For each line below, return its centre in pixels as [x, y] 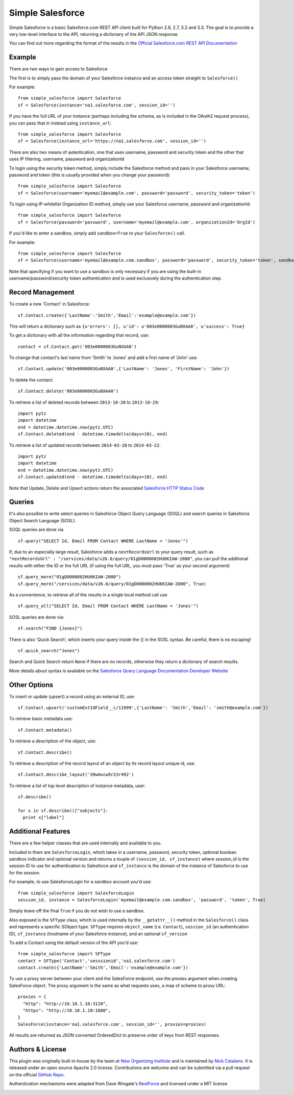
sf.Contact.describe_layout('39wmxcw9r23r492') [76, 775]
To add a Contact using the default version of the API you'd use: [74, 942]
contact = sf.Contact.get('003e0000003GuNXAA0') [77, 346]
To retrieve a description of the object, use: [53, 741]
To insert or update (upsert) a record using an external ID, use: [72, 696]
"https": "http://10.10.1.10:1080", [67, 1011]
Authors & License [38, 1049]
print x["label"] [44, 817]
